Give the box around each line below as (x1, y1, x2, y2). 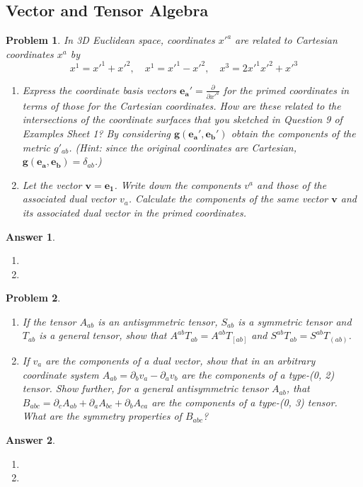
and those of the (257, 177, 327, 192)
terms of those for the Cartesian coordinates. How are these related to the (22, 98, 341, 113)
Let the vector (22, 177, 82, 192)
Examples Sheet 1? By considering (22, 125, 171, 140)
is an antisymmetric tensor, (98, 314, 218, 328)
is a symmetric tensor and (238, 314, 352, 328)
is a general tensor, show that (39, 328, 167, 343)
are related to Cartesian (235, 33, 338, 47)
